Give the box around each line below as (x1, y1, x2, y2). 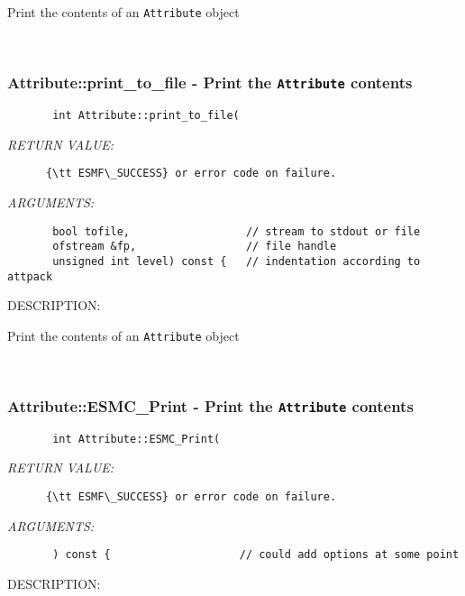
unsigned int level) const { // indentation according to (52, 254, 421, 268)
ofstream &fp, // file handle (52, 240, 337, 253)
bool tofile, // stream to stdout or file (52, 225, 421, 238)
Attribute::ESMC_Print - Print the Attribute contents (7, 394, 414, 417)
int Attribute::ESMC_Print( (52, 432, 221, 445)
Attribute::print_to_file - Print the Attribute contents (7, 71, 413, 94)
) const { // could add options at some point (52, 548, 460, 562)
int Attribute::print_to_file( (52, 109, 240, 123)
